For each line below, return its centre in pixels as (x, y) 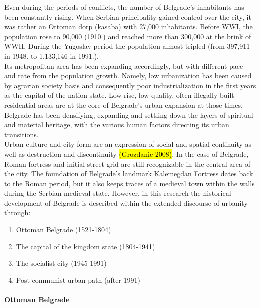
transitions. (21, 134)
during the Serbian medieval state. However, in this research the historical (118, 193)
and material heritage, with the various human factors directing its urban (117, 124)
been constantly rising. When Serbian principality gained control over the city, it (128, 16)
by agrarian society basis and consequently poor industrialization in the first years (130, 85)
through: (17, 213)
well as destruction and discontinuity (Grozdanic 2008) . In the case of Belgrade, (126, 153)
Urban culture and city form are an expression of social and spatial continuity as (128, 144)
